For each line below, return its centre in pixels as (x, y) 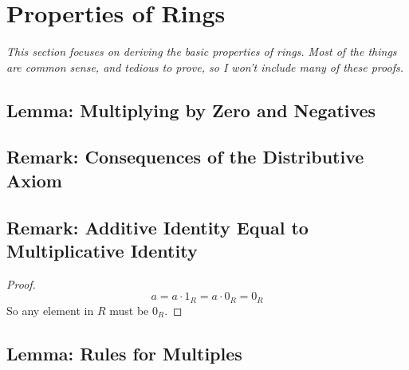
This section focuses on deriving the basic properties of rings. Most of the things (202, 51)
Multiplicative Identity (102, 251)
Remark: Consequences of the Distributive (185, 157)
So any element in (50, 310)
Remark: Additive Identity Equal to (157, 227)
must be (129, 310)
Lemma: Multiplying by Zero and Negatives (191, 110)
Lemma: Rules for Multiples (124, 353)
